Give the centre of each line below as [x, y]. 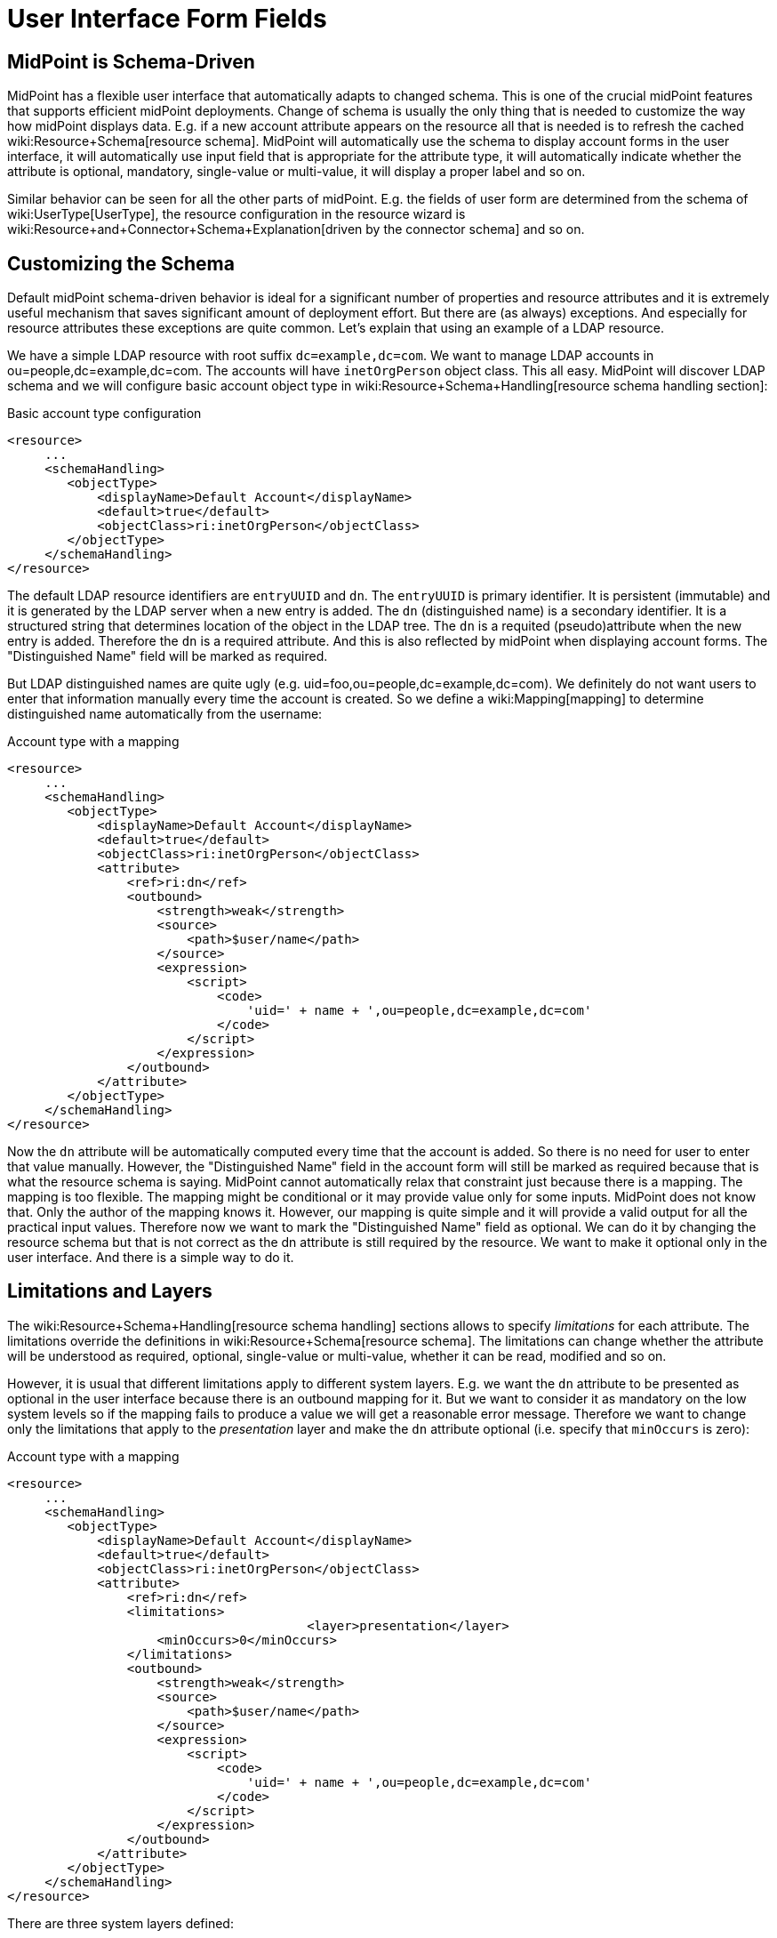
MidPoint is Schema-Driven [131, 61]
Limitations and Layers [110, 1291]
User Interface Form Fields [167, 19]
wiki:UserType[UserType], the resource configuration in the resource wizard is [236, 214]
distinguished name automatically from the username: [165, 714]
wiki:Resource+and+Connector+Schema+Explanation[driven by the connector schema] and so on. [296, 229]
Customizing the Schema [121, 263]
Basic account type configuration [104, 414]
